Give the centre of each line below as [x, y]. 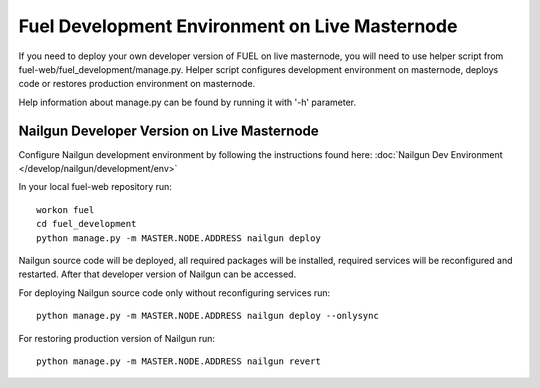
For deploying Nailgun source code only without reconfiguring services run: [174, 292]
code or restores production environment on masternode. [137, 84]
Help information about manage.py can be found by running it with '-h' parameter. [187, 102]
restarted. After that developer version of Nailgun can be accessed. [157, 274]
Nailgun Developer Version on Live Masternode [168, 130]
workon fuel [65, 209]
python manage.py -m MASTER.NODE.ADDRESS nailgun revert [179, 361]
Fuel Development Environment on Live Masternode [238, 26]
